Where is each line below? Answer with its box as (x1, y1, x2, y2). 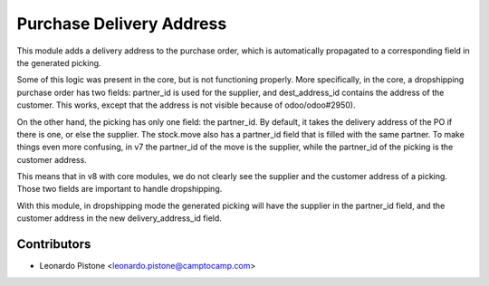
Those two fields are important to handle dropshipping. (16, 184, 223, 195)
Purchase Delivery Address (16, 14, 227, 33)
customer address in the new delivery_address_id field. (16, 213, 222, 224)
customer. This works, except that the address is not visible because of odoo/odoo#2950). (16, 100, 356, 110)
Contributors (16, 236, 91, 253)
